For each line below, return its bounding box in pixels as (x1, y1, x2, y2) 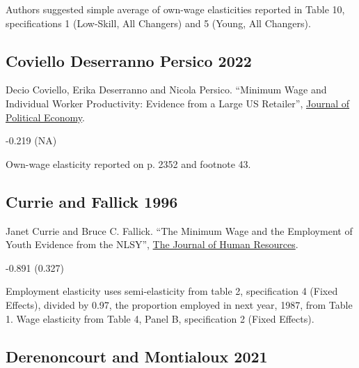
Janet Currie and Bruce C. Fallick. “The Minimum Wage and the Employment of (6, 223, 353, 238)
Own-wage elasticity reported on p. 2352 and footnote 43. (6, 156, 251, 171)
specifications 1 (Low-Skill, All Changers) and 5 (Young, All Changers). (6, 15, 311, 30)
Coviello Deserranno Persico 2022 (6, 49, 252, 71)
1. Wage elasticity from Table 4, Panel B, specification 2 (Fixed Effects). (6, 311, 314, 325)
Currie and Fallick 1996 (6, 190, 178, 212)
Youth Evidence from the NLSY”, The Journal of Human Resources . (6, 237, 298, 252)
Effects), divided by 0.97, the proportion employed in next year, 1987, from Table (6, 297, 353, 312)
